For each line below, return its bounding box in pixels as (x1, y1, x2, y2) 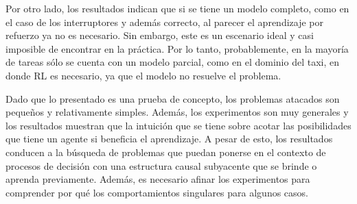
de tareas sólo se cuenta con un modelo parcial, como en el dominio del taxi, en (5, 55, 339, 69)
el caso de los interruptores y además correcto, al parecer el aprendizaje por (5, 14, 324, 29)
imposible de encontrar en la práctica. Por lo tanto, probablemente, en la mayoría (5, 41, 349, 55)
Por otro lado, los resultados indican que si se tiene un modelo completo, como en (5, 1, 349, 15)
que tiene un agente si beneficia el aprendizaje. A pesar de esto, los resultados (5, 131, 333, 146)
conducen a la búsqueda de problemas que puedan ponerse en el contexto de (5, 144, 326, 159)
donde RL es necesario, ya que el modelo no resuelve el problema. (5, 68, 281, 82)
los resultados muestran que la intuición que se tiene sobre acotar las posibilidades (5, 118, 352, 132)
